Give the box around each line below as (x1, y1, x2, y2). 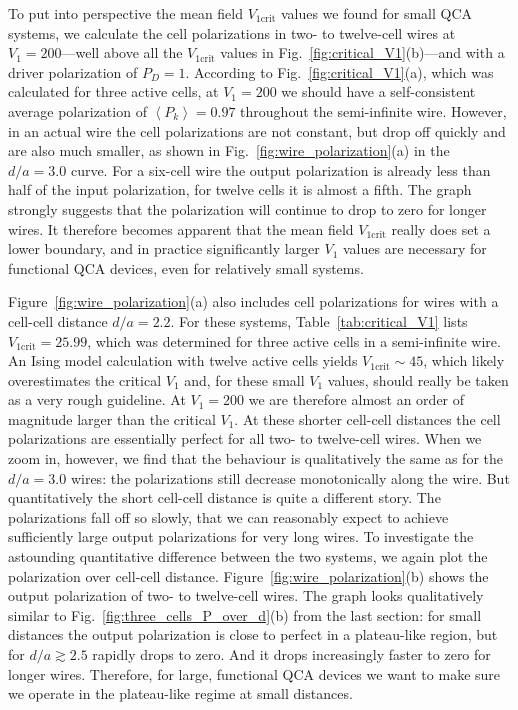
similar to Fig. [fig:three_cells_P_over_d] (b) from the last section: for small (8, 604, 482, 625)
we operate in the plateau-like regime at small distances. (8, 683, 353, 704)
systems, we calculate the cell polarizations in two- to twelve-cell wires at (8, 22, 456, 43)
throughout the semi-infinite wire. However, (240, 100, 507, 121)
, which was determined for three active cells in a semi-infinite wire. (87, 330, 501, 351)
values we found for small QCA (280, 3, 473, 23)
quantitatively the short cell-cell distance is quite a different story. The (8, 487, 441, 508)
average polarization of (8, 100, 147, 121)
